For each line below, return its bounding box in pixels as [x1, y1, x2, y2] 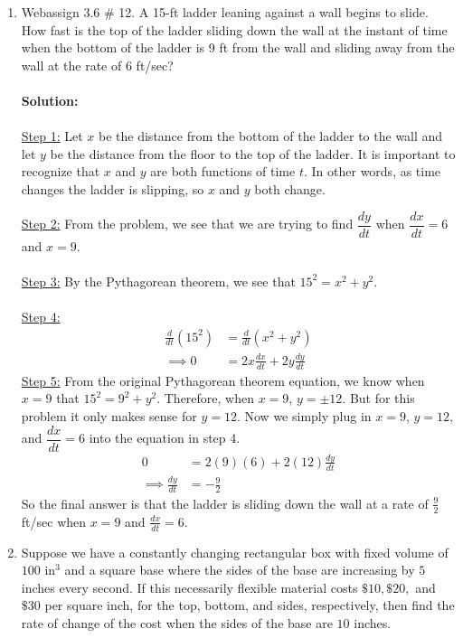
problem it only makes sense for [21, 406, 197, 425]
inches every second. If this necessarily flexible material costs [21, 577, 358, 596]
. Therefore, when [156, 389, 254, 408]
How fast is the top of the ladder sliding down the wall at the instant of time [21, 20, 448, 39]
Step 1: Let [21, 127, 83, 145]
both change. [254, 179, 326, 198]
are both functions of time [150, 162, 296, 181]
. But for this [342, 389, 415, 408]
